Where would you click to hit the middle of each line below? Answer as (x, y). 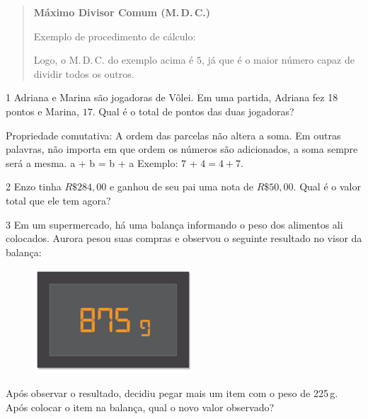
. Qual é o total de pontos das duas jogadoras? (193, 111)
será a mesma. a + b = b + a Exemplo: (92, 162)
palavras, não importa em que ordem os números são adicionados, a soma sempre (182, 149)
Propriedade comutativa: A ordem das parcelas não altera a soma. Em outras (173, 135)
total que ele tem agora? (58, 200)
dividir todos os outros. (84, 73)
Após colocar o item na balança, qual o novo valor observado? (140, 407)
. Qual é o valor (327, 186)
